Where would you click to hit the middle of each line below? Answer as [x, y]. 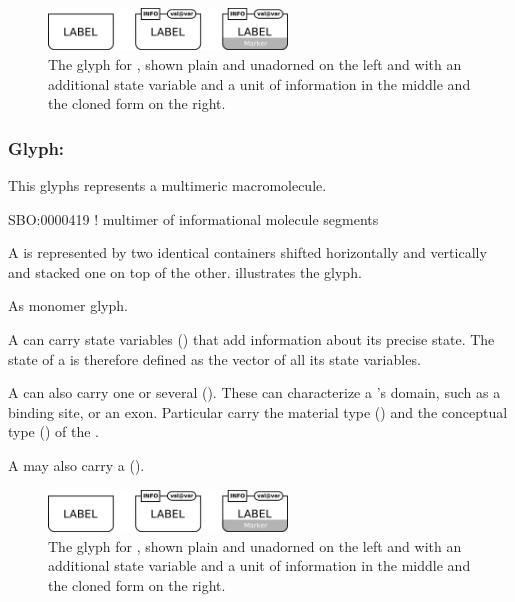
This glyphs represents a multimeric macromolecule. [167, 185]
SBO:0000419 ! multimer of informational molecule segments [193, 218]
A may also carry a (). [76, 464]
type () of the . [53, 431]
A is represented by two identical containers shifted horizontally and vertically [247, 252]
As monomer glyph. [68, 305]
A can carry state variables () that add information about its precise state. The [251, 338]
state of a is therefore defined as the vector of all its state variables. [214, 358]
